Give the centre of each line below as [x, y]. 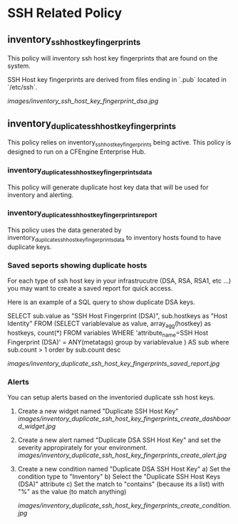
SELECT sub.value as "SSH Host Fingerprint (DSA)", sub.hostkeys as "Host [118, 316]
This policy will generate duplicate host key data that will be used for [108, 187]
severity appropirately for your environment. [83, 448]
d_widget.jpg [37, 426]
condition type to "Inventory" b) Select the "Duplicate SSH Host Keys [119, 477]
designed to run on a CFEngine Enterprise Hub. [77, 152]
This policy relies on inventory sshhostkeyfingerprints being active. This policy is [119, 143]
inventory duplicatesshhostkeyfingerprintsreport [82, 214]
